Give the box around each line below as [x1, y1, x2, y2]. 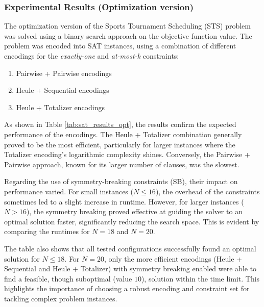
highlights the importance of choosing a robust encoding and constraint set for [4, 283, 250, 294]
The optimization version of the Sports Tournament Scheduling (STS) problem [4, 20, 251, 31]
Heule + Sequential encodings [16, 85, 109, 95]
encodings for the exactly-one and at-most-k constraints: [4, 50, 179, 61]
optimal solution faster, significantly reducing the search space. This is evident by [4, 216, 259, 226]
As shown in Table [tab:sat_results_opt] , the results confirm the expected [4, 119, 236, 130]
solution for [4, 253, 40, 264]
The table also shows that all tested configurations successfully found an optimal [4, 243, 256, 253]
